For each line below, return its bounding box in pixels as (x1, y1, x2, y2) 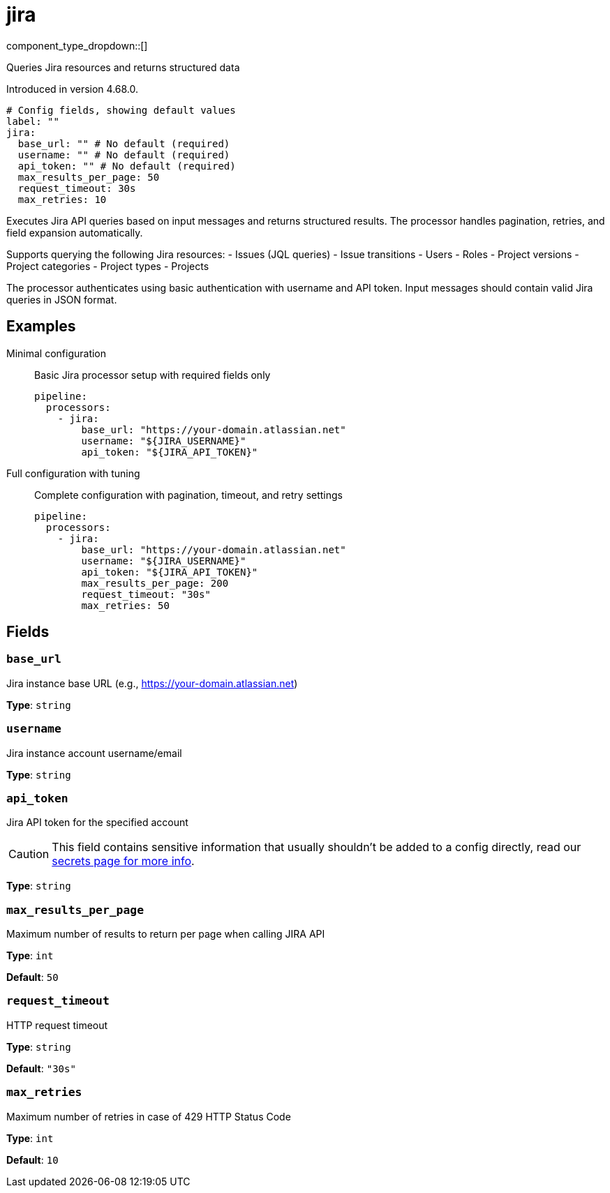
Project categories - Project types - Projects (6, 260, 209, 272)
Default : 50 (6, 971, 59, 984)
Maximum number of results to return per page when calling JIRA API (6, 928, 325, 940)
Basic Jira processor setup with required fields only (34, 368, 271, 381)
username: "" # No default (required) (17, 149, 230, 160)
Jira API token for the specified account (6, 816, 188, 829)
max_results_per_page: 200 (81, 577, 229, 589)
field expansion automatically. (6, 226, 143, 239)
